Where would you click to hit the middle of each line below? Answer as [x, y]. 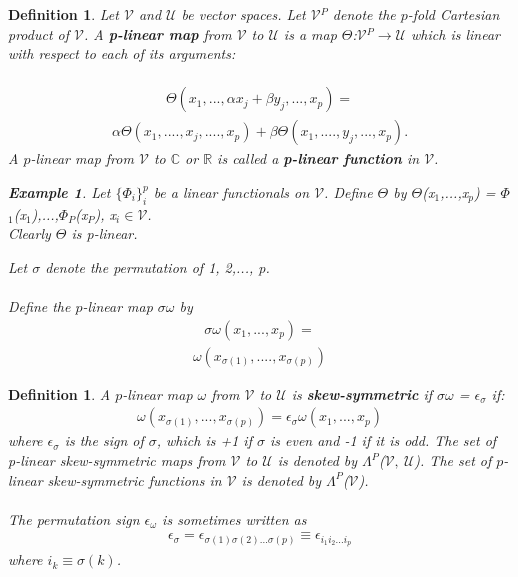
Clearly [29, 233]
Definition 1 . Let [63, 14]
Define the [39, 306]
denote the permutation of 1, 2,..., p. [157, 267]
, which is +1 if [204, 440]
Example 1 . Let [59, 192]
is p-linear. [104, 233]
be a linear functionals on [231, 192]
